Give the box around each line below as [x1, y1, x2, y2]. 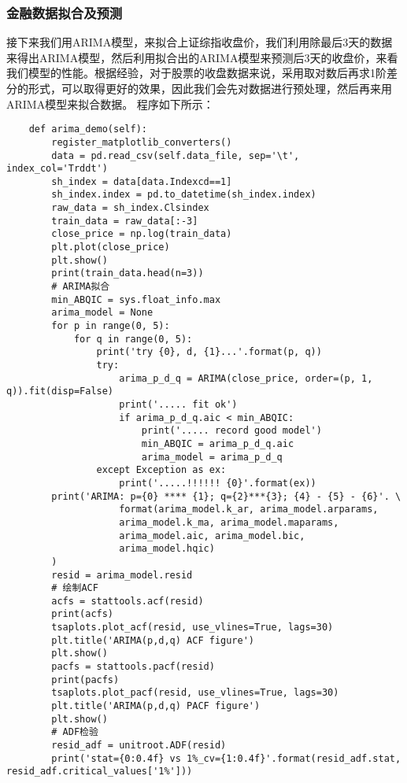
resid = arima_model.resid [51, 569, 193, 581]
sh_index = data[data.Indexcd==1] [51, 175, 232, 187]
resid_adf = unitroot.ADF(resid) [51, 740, 227, 752]
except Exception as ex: [96, 464, 227, 476]
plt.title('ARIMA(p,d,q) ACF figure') [51, 634, 254, 646]
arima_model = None [51, 307, 154, 319]
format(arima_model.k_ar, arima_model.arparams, [119, 504, 379, 515]
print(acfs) [51, 608, 114, 620]
